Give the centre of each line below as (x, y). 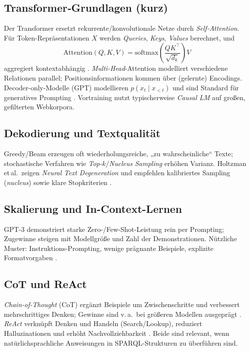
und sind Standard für (206, 87)
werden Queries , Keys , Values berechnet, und (167, 37)
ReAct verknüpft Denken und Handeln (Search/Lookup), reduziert (103, 323)
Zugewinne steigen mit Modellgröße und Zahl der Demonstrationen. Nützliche (120, 238)
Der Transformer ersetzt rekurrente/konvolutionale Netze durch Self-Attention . (122, 28)
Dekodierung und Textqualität (82, 133)
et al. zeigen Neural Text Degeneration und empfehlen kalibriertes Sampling (117, 173)
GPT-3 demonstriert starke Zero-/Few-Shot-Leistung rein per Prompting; (114, 229)
